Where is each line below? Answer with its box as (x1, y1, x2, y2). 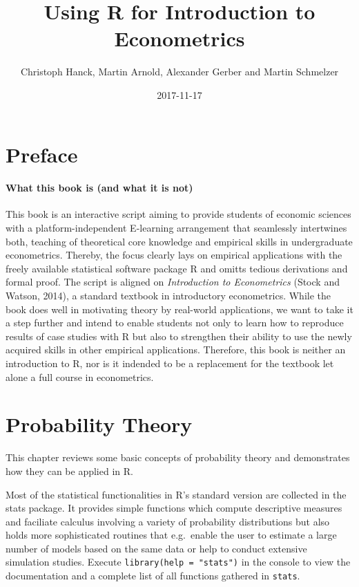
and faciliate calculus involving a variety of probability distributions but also (6, 514, 330, 528)
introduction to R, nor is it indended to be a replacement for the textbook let (6, 356, 334, 371)
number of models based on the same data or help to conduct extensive (6, 541, 307, 555)
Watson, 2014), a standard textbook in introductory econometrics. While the (6, 288, 331, 303)
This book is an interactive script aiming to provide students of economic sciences (6, 207, 351, 221)
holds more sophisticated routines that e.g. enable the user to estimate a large (6, 528, 337, 542)
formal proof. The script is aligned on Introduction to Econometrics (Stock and (6, 274, 340, 289)
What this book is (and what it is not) (6, 180, 193, 195)
